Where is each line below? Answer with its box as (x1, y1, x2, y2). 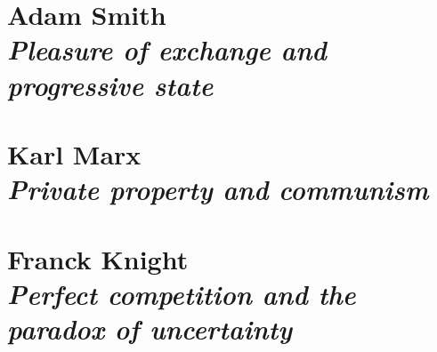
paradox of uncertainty (7, 309, 292, 347)
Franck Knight (7, 240, 189, 276)
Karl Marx (7, 135, 142, 172)
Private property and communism (7, 171, 429, 208)
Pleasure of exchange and (7, 31, 327, 68)
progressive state (7, 66, 214, 103)
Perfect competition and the (7, 275, 356, 312)
